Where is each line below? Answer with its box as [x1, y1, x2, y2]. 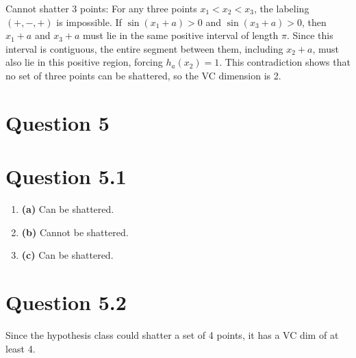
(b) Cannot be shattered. [21, 225, 129, 239]
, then [302, 14, 327, 29]
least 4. [5, 341, 36, 355]
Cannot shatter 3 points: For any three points [5, 1, 197, 15]
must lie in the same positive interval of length [83, 28, 279, 42]
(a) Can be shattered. [21, 202, 114, 216]
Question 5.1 [5, 162, 127, 190]
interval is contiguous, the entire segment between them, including [5, 41, 283, 55]
